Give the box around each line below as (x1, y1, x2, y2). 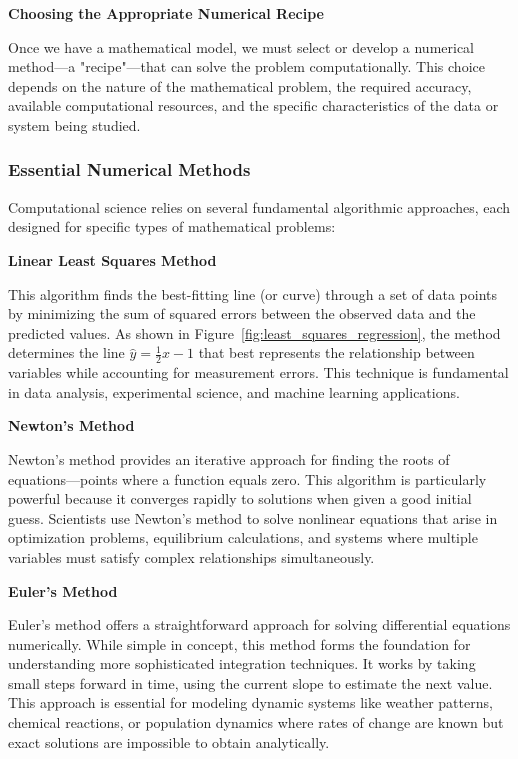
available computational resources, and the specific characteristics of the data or (8, 95, 499, 116)
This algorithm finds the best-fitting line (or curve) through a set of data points (8, 283, 498, 304)
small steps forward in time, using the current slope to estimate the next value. (8, 672, 493, 693)
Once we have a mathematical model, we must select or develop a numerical (8, 36, 475, 57)
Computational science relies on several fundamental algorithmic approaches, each (8, 196, 511, 217)
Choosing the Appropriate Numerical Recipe (8, 3, 324, 23)
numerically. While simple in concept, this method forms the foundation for (8, 633, 471, 654)
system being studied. (8, 114, 141, 135)
